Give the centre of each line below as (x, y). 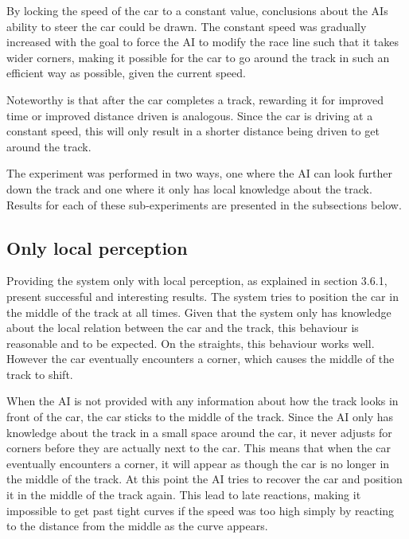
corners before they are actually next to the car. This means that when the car (199, 448)
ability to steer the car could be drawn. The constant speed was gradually (187, 26)
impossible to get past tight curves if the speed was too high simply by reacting (201, 510)
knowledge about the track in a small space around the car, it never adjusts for (199, 432)
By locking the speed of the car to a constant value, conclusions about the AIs (197, 10)
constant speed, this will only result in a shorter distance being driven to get (193, 131)
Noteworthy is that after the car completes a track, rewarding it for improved (195, 99)
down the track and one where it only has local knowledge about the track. (189, 188)
